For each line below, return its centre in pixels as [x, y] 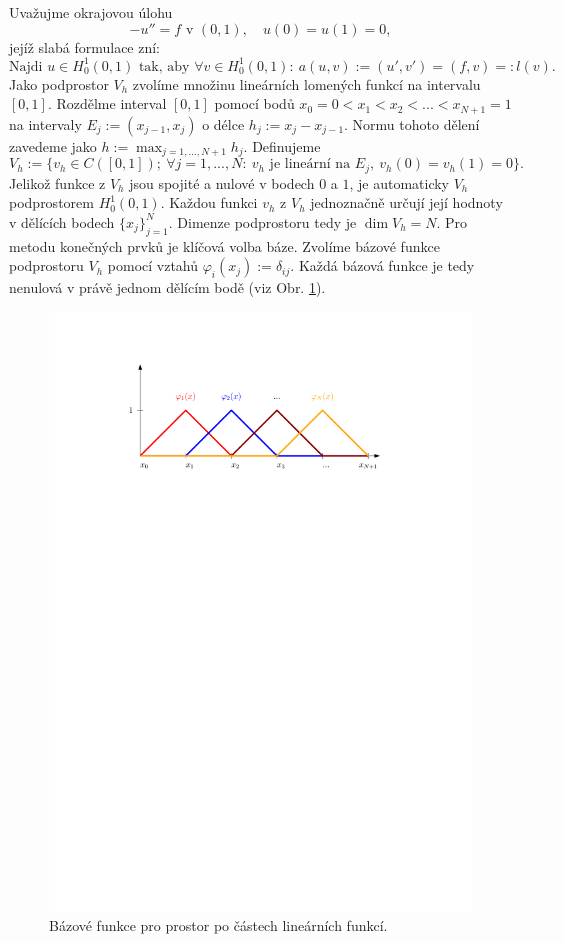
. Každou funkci [209, 202]
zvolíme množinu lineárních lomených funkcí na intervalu [306, 83]
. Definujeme [282, 145]
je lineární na [310, 164]
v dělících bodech [62, 221]
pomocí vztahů [153, 265]
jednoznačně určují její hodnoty [406, 202]
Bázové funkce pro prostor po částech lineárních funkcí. [218, 925]
